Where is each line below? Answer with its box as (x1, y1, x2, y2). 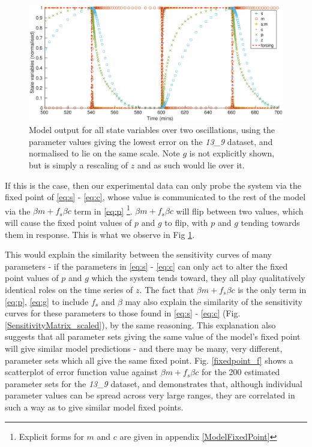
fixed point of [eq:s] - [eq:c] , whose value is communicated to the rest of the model (5, 191, 306, 203)
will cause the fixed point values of (5, 216, 132, 229)
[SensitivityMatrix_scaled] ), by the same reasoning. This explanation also (5, 318, 276, 331)
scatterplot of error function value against (5, 366, 158, 378)
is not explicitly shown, (189, 147, 275, 159)
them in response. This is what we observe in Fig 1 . (5, 228, 195, 240)
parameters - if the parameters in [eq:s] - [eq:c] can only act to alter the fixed (5, 259, 288, 272)
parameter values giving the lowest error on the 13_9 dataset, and (29, 135, 273, 147)
